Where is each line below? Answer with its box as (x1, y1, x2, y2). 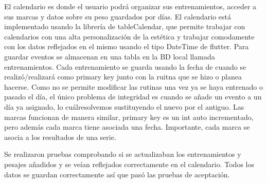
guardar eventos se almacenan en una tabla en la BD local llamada (4, 51, 215, 62)
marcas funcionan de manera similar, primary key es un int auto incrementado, (4, 111, 254, 122)
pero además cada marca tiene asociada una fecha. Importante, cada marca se (4, 121, 250, 132)
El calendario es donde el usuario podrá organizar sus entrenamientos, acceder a (4, 1, 257, 11)
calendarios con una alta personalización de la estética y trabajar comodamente (4, 31, 255, 42)
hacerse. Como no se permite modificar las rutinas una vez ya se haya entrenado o (4, 81, 263, 92)
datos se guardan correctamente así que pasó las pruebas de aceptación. (4, 169, 230, 179)
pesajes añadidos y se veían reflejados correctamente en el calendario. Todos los (4, 158, 254, 169)
